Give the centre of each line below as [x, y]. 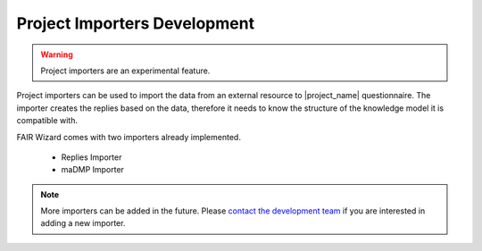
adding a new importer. [83, 223]
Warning [57, 54]
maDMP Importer [93, 170]
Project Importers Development [135, 23]
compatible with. [47, 121]
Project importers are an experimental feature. [125, 71]
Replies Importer [91, 157]
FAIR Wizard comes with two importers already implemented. [129, 137]
